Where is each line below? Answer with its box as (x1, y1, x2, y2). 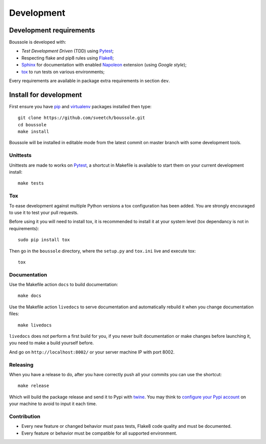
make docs (18, 293, 41, 298)
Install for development (9, 90, 82, 99)
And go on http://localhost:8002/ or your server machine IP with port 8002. (9, 349, 175, 355)
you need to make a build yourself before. (9, 340, 94, 346)
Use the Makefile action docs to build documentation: (9, 282, 118, 288)
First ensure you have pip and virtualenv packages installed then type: (9, 103, 152, 109)
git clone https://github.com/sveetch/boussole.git (18, 115, 145, 120)
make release (18, 383, 49, 388)
